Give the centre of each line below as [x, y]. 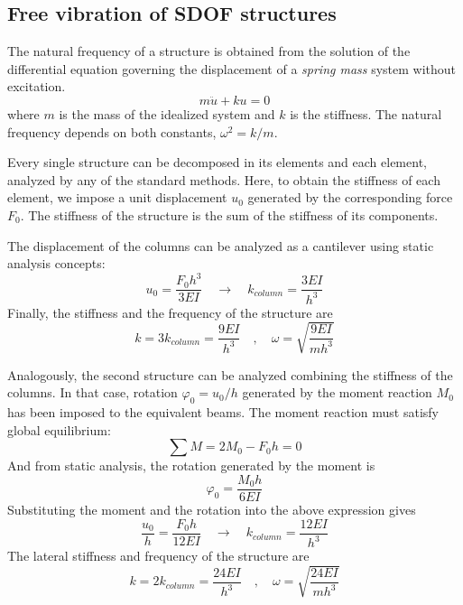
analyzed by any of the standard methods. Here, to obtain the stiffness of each [224, 179]
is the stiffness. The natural [366, 113]
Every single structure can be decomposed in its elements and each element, [217, 162]
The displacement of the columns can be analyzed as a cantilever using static [221, 245]
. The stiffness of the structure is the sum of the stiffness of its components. [229, 214]
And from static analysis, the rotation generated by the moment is [191, 465]
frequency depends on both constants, [112, 131]
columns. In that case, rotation [93, 392]
